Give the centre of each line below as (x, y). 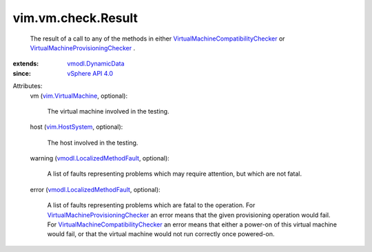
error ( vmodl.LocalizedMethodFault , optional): (95, 189)
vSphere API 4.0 (90, 73)
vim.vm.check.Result (75, 18)
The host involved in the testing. (93, 143)
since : (22, 73)
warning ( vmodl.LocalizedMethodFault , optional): (100, 158)
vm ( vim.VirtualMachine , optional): (79, 96)
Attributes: (28, 86)
